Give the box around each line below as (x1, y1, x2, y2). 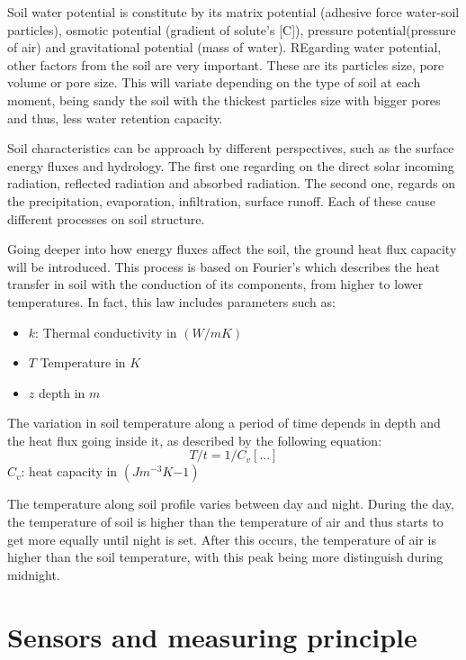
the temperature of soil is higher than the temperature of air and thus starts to (7, 512, 444, 531)
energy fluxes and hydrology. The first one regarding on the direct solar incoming (7, 156, 454, 175)
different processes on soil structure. (7, 209, 205, 228)
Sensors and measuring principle (7, 618, 417, 655)
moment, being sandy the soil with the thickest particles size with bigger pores (7, 90, 441, 109)
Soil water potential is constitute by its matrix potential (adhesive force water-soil (7, 3, 460, 21)
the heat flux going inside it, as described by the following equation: (7, 430, 382, 449)
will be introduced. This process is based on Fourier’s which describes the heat (7, 257, 440, 276)
